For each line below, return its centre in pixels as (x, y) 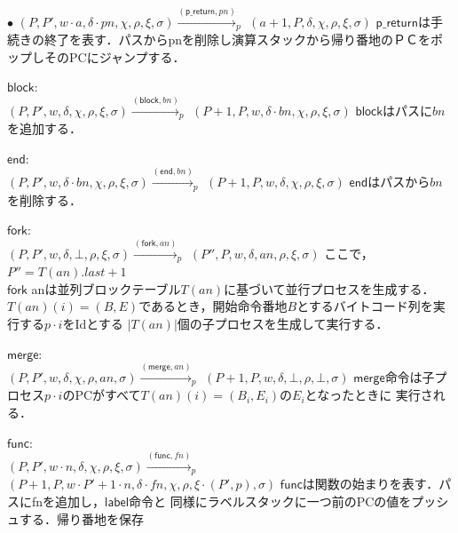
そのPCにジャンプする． (114, 56)
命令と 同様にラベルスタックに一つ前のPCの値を (270, 501)
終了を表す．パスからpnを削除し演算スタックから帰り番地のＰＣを (237, 40)
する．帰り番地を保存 (81, 518)
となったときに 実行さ (369, 395)
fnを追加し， (68, 501)
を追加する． (44, 128)
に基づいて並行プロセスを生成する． (329, 288)
